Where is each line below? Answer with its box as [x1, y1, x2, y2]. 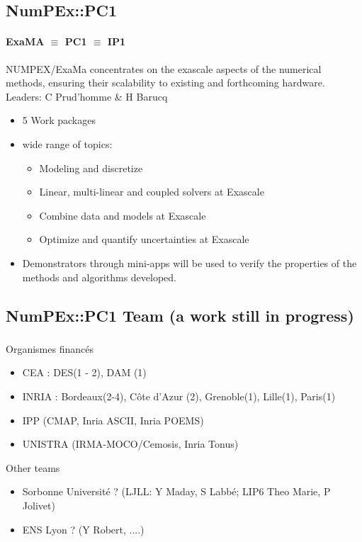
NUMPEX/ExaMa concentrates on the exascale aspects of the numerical [6, 61, 322, 76]
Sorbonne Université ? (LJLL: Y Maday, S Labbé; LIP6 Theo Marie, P [22, 484, 331, 499]
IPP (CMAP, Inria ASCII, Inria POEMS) [22, 412, 204, 427]
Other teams [6, 460, 60, 475]
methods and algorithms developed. [22, 269, 177, 284]
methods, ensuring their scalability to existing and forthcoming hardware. [6, 75, 325, 90]
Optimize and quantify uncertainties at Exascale [39, 232, 249, 247]
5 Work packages [22, 113, 96, 128]
